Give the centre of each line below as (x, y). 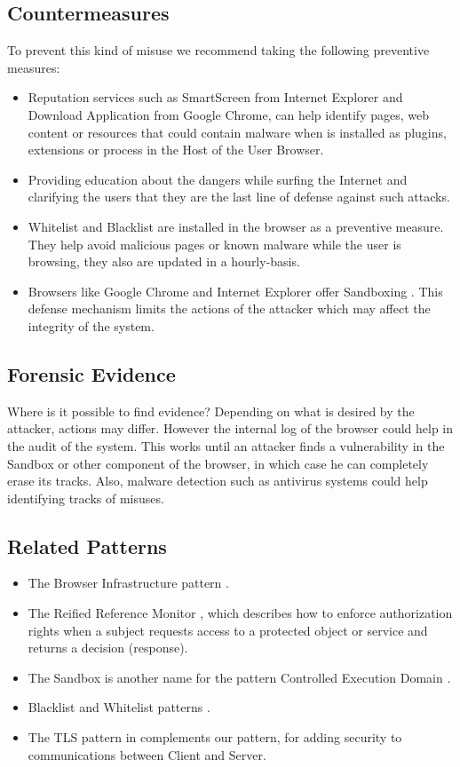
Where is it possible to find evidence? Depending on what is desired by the (211, 411)
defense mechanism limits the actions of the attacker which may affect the (229, 308)
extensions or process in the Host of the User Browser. (176, 150)
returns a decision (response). (108, 648)
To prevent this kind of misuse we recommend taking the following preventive (218, 50)
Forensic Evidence (91, 373)
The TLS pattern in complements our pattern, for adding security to (215, 737)
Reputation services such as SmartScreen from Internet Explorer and (215, 97)
